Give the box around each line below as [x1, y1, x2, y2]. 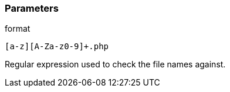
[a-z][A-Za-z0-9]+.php [5, 42, 109, 52]
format [5, 23, 31, 34]
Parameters [5, 2, 59, 14]
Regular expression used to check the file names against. [5, 59, 226, 70]
